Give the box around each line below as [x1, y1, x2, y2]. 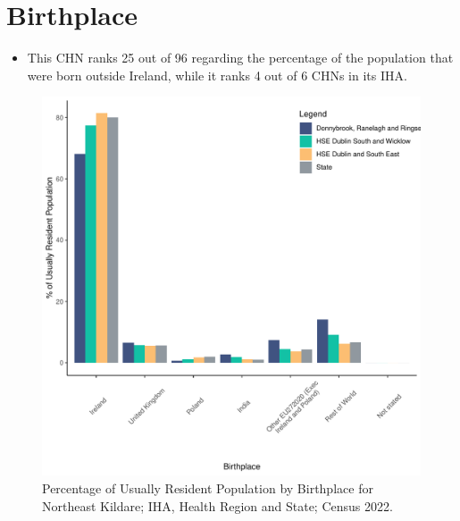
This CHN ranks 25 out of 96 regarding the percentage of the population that [27, 48, 454, 67]
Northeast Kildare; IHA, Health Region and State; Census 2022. [42, 496, 393, 515]
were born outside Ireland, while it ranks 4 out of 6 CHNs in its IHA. [27, 65, 407, 84]
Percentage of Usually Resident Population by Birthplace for [42, 478, 373, 497]
